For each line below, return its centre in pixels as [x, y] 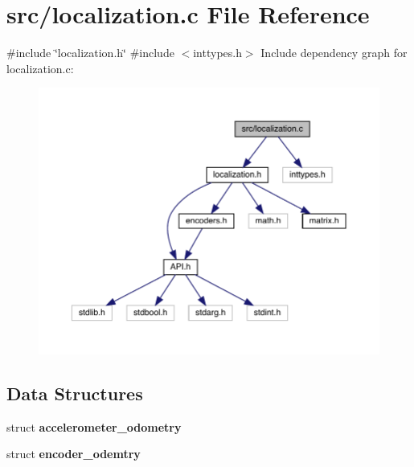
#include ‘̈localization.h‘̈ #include [90, 53]
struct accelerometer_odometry [94, 426]
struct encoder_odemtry [74, 454]
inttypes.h [217, 53]
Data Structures [75, 393]
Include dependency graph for [334, 53]
